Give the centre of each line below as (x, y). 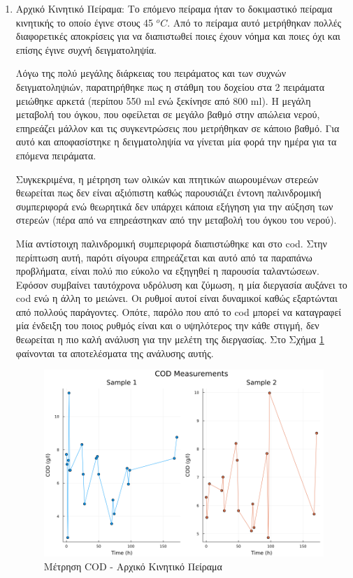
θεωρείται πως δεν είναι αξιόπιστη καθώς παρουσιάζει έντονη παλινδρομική (168, 193)
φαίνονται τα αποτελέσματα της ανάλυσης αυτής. (115, 353)
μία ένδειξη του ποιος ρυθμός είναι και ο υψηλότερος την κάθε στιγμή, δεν (167, 325)
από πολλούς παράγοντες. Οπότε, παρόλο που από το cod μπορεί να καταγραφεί (179, 311)
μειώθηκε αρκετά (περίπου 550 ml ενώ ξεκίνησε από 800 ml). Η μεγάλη (163, 100)
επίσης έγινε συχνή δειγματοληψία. (86, 49)
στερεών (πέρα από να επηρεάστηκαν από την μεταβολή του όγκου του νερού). (176, 220)
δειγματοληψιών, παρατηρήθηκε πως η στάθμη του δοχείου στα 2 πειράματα (170, 86)
